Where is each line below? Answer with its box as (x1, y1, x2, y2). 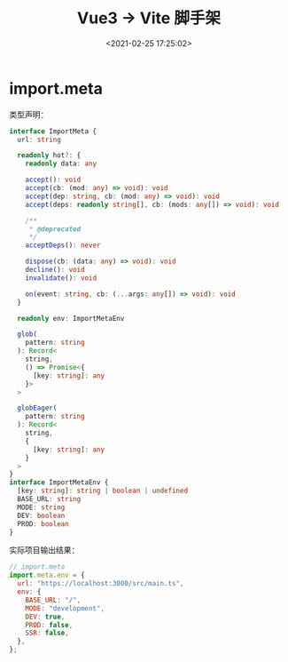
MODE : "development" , (25, 603, 105, 613)
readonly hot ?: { (17, 151, 82, 160)
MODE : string (17, 503, 66, 512)
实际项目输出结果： (9, 545, 80, 555)
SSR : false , (25, 628, 69, 638)
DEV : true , (25, 612, 66, 621)
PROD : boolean (17, 519, 69, 529)
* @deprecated (28, 224, 82, 234)
